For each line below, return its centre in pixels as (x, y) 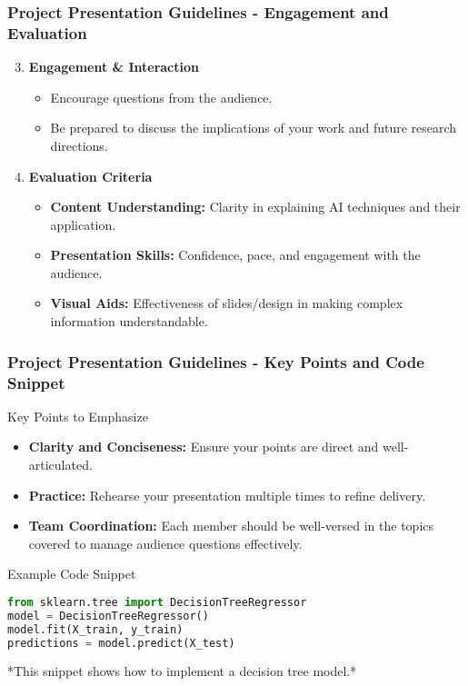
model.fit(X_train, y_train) (95, 629)
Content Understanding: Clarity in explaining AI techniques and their (255, 207)
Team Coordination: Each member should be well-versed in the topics (231, 526)
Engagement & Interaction (114, 67)
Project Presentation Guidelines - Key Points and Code (216, 361)
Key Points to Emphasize (78, 416)
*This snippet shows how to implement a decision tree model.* (182, 671)
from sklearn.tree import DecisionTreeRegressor (157, 602)
